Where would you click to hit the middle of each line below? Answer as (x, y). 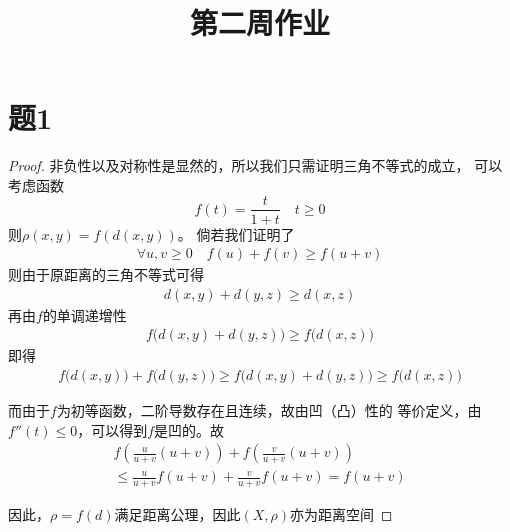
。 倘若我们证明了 (236, 233)
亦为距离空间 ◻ (341, 514)
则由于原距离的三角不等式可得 (106, 274)
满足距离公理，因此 (177, 514)
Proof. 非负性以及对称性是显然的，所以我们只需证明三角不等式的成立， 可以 (255, 165)
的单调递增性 (84, 314)
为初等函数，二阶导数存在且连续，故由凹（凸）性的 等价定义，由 (269, 410)
